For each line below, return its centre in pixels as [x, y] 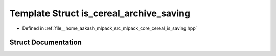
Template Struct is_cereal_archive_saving [100, 13]
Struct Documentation [45, 43]
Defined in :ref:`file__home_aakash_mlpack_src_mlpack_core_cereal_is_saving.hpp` [110, 28]
